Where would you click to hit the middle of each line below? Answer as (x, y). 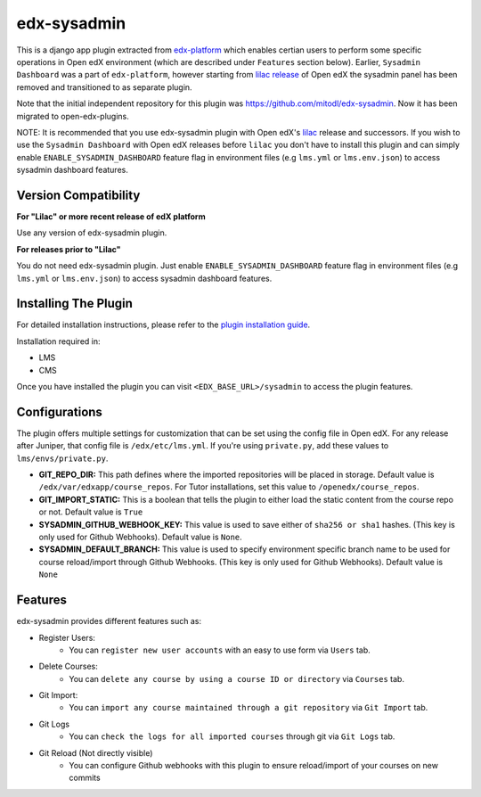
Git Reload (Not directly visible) (96, 752)
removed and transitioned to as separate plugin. (104, 87)
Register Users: (67, 637)
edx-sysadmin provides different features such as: (109, 621)
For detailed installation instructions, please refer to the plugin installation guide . (163, 325)
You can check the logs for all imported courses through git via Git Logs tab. (232, 736)
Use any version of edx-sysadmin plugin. (92, 233)
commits (85, 778)
